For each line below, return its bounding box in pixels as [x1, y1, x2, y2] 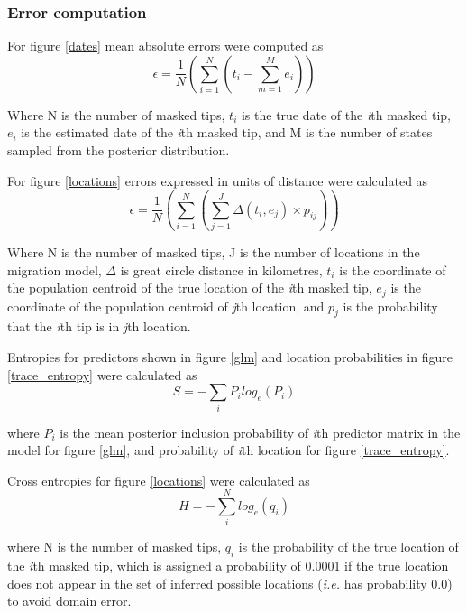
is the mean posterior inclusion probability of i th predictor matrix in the [60, 423, 461, 441]
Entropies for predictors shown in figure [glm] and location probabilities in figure [7, 348, 453, 366]
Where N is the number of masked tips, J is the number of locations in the [7, 242, 420, 261]
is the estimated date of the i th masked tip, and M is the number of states [21, 123, 433, 142]
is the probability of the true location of [238, 537, 459, 556]
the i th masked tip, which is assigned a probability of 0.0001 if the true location [7, 556, 449, 575]
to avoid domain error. [7, 591, 132, 610]
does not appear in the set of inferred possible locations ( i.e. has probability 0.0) [7, 573, 453, 592]
